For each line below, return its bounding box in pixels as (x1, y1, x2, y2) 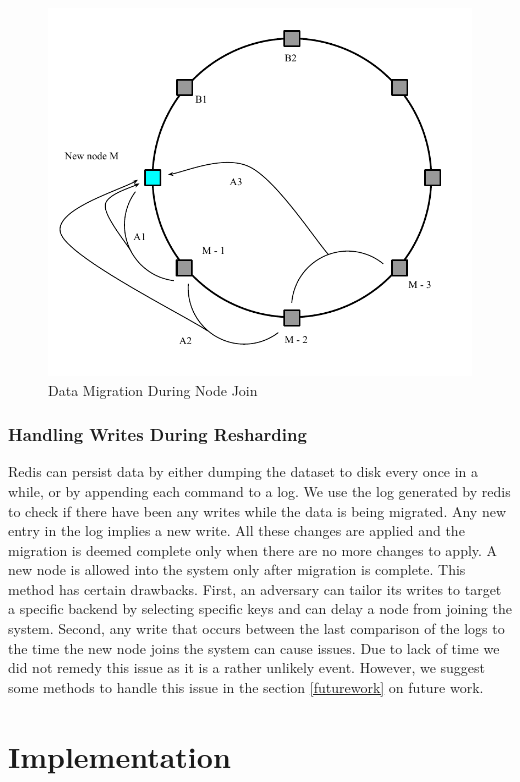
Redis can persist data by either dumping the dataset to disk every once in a (8, 461, 479, 482)
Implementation (8, 735, 231, 776)
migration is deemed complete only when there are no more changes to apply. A (8, 539, 498, 560)
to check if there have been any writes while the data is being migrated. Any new (8, 500, 507, 521)
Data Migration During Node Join (48, 379, 258, 400)
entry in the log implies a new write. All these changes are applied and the (8, 520, 465, 541)
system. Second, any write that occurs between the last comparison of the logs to (8, 618, 505, 639)
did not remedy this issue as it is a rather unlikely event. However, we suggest (8, 657, 486, 678)
